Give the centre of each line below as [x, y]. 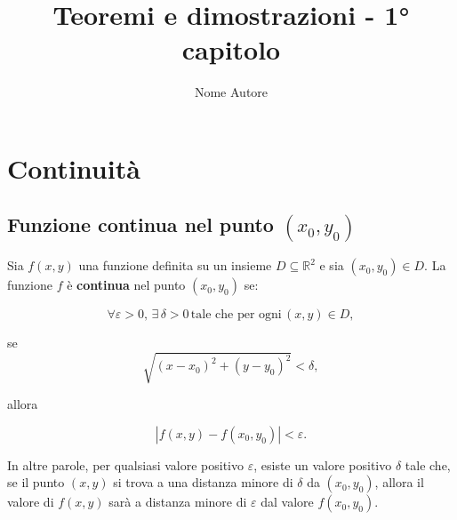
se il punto [36, 482]
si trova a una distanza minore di [203, 482]
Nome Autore [231, 92]
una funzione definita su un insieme [175, 265]
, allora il [399, 482]
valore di [31, 502]
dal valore [287, 502]
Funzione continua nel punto [140, 224]
